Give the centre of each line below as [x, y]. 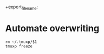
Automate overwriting [52, 28]
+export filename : [22, 8]
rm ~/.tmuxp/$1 [21, 42]
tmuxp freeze [19, 46]
